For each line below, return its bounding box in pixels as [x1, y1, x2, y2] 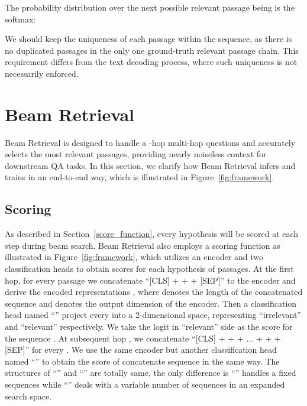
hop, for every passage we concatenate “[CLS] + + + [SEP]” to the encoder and [5, 274, 296, 286]
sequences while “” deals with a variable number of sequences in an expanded [5, 378, 285, 390]
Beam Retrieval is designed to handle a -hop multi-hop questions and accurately [5, 136, 296, 148]
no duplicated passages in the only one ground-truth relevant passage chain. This [5, 44, 299, 56]
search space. [5, 389, 52, 402]
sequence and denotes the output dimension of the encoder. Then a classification [5, 297, 297, 309]
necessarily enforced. [5, 67, 79, 79]
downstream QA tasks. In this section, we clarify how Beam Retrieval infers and [5, 159, 296, 171]
